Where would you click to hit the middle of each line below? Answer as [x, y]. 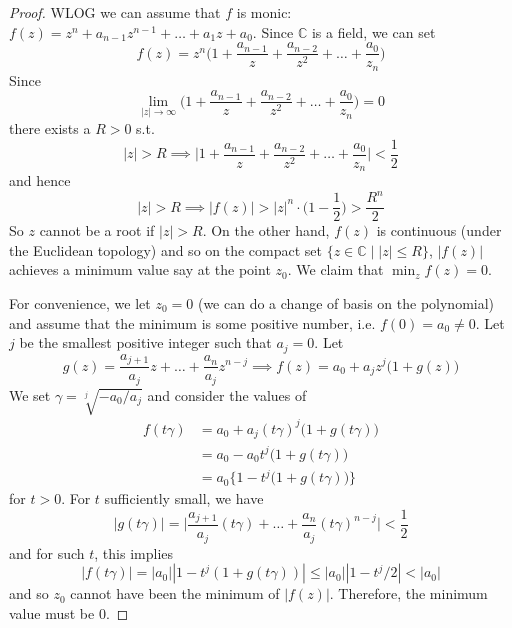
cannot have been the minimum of [175, 593]
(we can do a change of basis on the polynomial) [346, 303]
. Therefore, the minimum [408, 593]
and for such [47, 552]
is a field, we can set [373, 31]
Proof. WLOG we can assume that [115, 12]
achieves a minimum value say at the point [140, 269]
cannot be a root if [97, 230]
